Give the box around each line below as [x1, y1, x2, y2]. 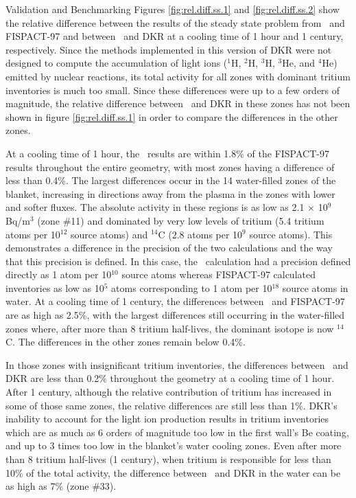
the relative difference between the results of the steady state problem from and [5, 15, 345, 30]
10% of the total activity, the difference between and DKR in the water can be [5, 465, 341, 479]
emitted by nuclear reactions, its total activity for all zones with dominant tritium [5, 69, 351, 83]
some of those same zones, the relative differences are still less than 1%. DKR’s [5, 398, 337, 412]
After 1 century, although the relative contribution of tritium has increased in [5, 385, 332, 399]
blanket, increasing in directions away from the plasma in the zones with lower [5, 186, 335, 201]
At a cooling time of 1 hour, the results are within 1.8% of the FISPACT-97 [5, 146, 329, 160]
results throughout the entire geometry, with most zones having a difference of [5, 159, 335, 174]
